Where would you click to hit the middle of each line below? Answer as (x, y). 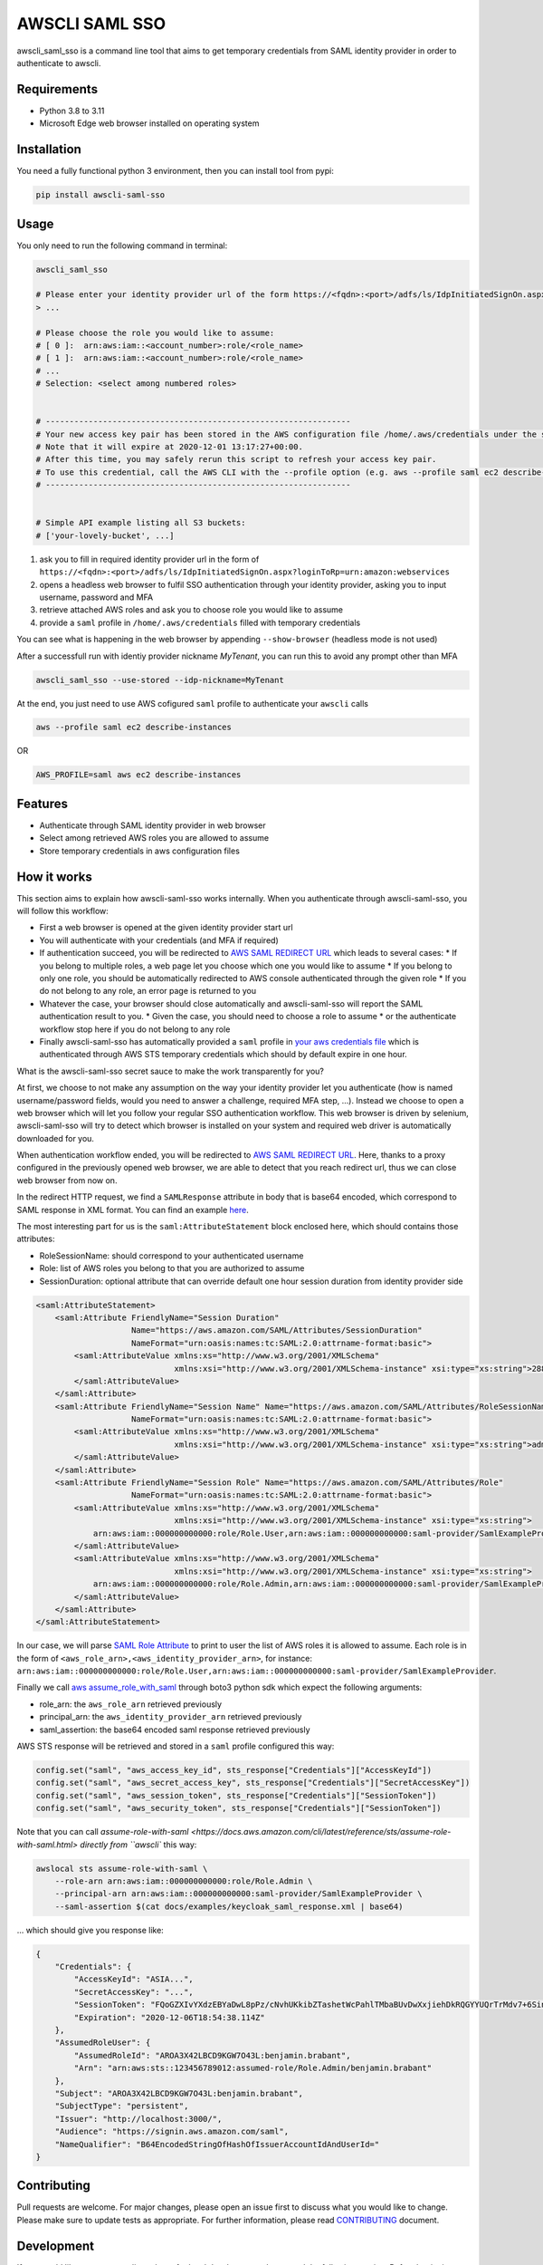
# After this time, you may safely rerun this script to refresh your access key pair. (236, 459)
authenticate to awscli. (59, 63)
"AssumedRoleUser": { (103, 2043)
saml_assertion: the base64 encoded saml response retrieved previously (175, 1730)
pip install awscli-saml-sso (100, 195)
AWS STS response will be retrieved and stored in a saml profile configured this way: (176, 1746)
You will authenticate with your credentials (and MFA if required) (159, 940)
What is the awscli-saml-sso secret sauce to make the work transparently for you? (171, 1071)
